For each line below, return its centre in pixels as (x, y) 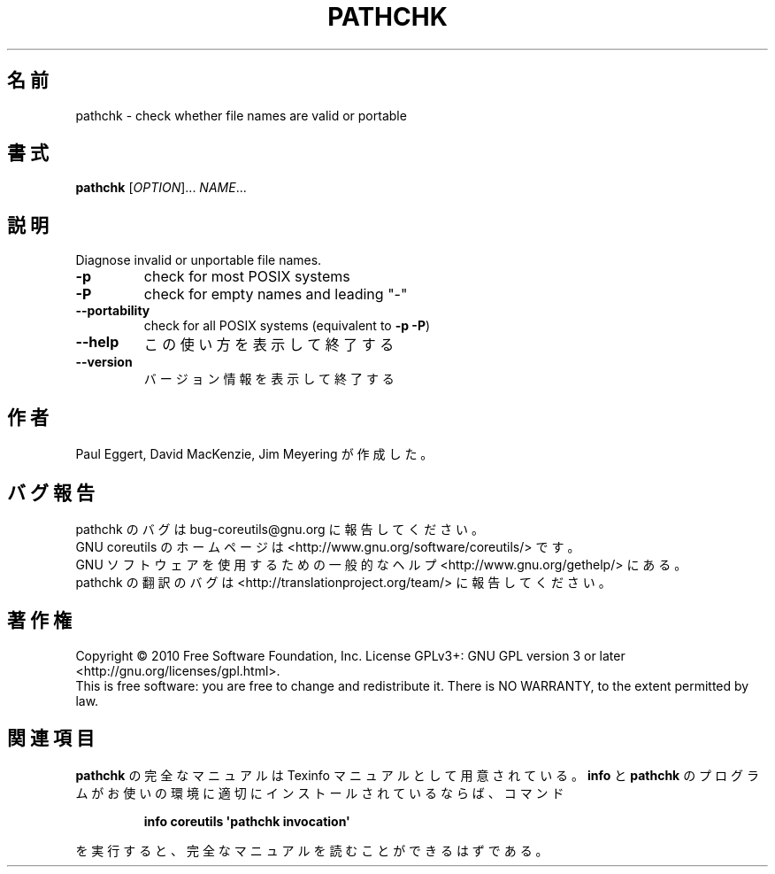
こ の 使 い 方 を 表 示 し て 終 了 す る (269, 345)
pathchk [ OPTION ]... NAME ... (161, 188)
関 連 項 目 (51, 739)
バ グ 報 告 (51, 492)
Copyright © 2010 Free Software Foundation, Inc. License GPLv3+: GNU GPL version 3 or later (350, 655)
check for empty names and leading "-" (276, 294)
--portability (113, 311)
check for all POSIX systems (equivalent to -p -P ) (287, 326)
